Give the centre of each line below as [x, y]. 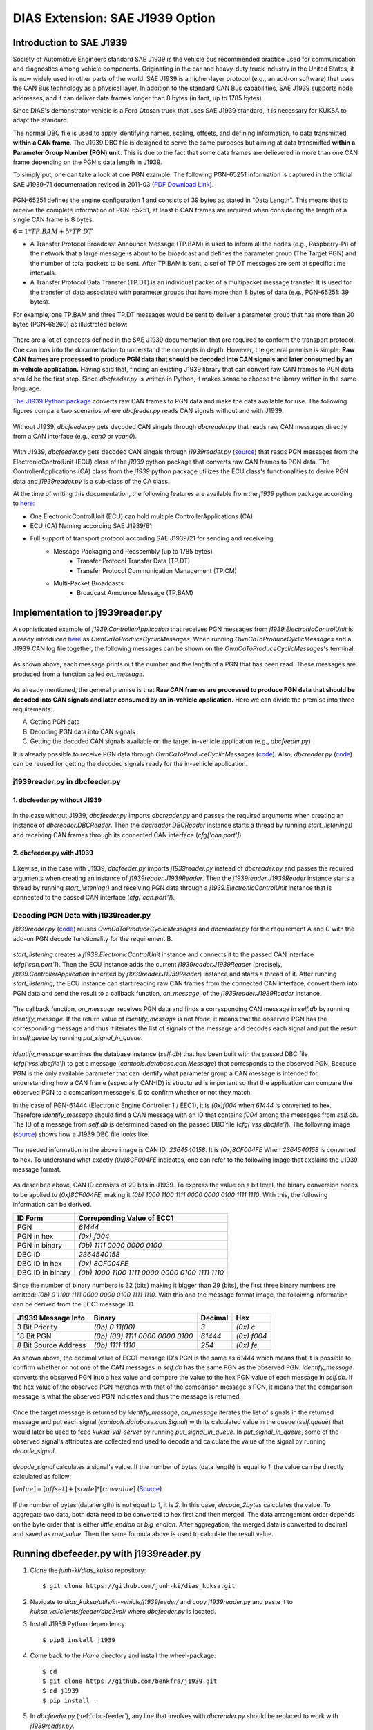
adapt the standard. [41, 120]
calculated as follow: [42, 1477]
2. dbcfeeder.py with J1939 [53, 853]
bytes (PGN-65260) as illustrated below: [70, 325]
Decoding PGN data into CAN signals [83, 731]
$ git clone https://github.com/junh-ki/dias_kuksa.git [139, 1586]
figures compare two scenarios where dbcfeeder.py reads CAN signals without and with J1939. [149, 411]
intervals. [43, 273]
